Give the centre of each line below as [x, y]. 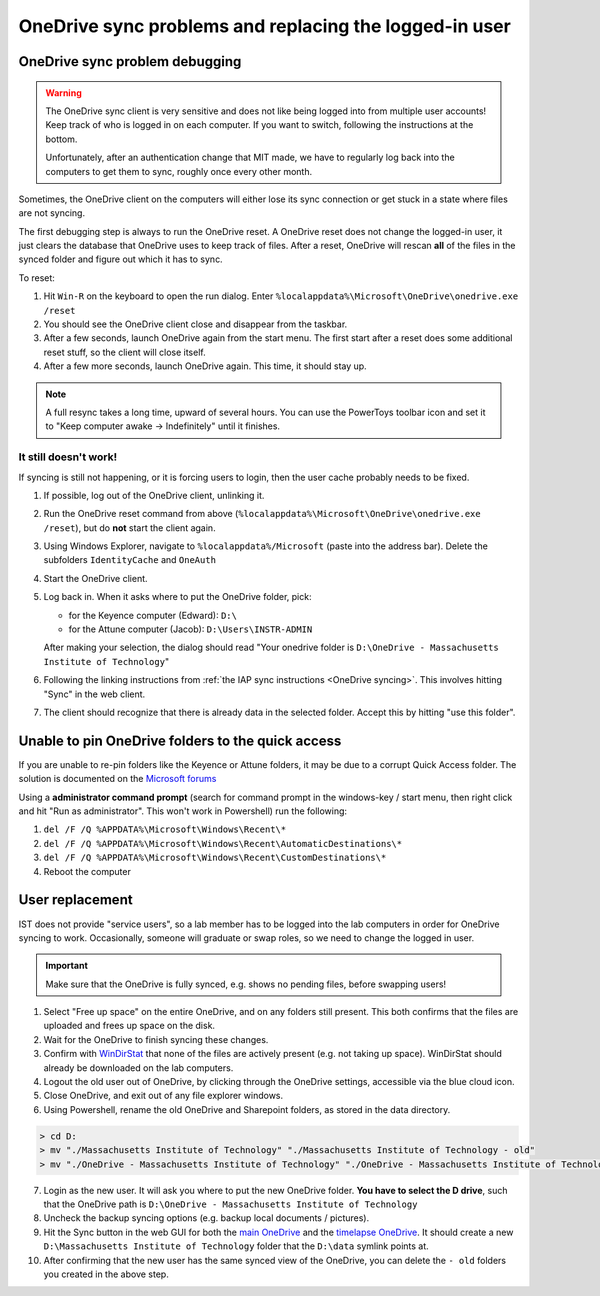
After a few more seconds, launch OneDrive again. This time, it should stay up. [205, 366]
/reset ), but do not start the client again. [129, 527]
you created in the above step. [106, 1274]
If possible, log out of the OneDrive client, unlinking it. [154, 495]
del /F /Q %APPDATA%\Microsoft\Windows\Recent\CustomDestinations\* [215, 858]
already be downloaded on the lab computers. [138, 1067]
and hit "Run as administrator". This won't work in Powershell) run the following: [183, 811]
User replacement [76, 900]
